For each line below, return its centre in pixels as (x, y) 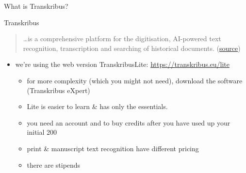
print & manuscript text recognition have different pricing (113, 148)
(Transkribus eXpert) (58, 90)
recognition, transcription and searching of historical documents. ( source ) (132, 48)
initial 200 (42, 132)
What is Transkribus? (36, 6)
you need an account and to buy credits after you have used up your (129, 122)
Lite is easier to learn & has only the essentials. (97, 106)
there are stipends (54, 165)
